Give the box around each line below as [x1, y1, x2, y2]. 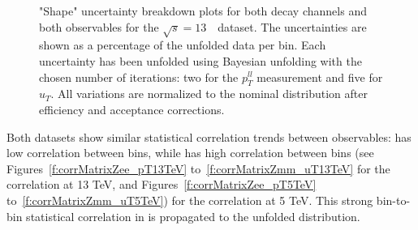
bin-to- [376, 191, 411, 208]
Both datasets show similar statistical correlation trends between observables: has [6, 128, 412, 145]
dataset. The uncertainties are [218, 18, 367, 35]
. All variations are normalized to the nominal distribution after [50, 85, 368, 102]
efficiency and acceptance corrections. [39, 100, 225, 117]
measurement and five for [256, 68, 383, 85]
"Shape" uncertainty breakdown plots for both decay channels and [39, 2, 367, 19]
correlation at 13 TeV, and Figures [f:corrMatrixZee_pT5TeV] [6, 176, 317, 193]
